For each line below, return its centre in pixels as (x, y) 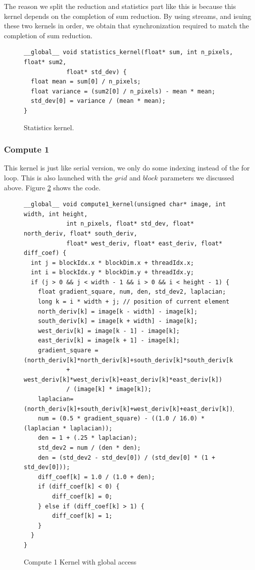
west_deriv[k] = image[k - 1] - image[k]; (109, 331)
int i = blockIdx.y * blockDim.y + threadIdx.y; (112, 273)
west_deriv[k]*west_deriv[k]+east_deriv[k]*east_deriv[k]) (123, 379)
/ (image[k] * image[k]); (109, 389)
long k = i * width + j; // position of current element (134, 302)
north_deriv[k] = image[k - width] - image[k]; (118, 311)
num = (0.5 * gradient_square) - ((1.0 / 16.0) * (121, 419)
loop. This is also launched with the (58, 177)
